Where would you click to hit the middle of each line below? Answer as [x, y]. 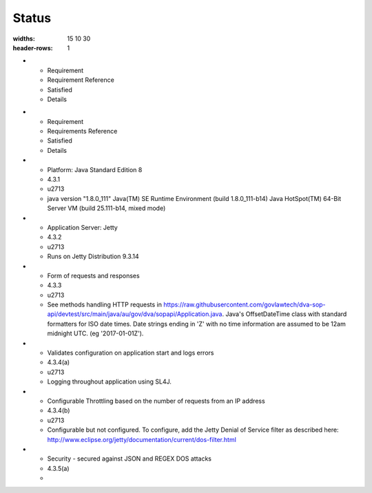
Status [32, 18]
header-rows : [33, 48]
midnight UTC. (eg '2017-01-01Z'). [95, 333]
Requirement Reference [81, 80]
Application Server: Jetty [83, 227]
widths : [24, 39]
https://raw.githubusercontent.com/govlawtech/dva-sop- [245, 305]
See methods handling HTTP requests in [104, 305]
